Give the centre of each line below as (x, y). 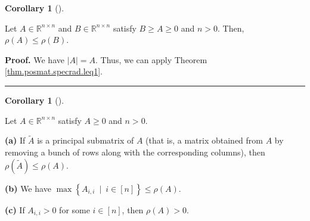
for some (75, 209)
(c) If (15, 209)
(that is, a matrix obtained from (204, 140)
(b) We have (28, 188)
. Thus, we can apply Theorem (151, 59)
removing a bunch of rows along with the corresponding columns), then (135, 152)
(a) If (15, 140)
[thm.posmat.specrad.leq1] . (54, 71)
